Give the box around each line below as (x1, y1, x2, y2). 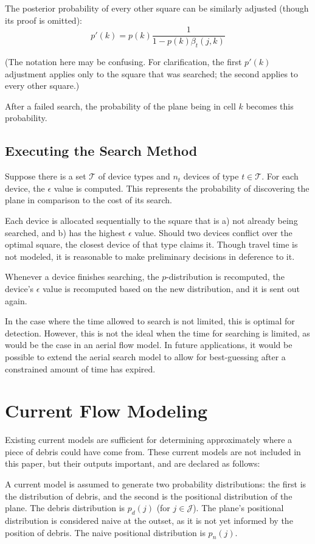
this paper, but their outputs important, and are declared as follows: (5, 457, 260, 470)
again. (5, 294, 27, 307)
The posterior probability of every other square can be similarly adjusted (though (5, 2, 309, 14)
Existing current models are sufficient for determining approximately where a (5, 433, 292, 446)
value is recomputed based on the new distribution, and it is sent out (43, 282, 300, 295)
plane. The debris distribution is (5, 501, 125, 514)
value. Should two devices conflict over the (134, 226, 292, 239)
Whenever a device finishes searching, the (5, 270, 159, 283)
